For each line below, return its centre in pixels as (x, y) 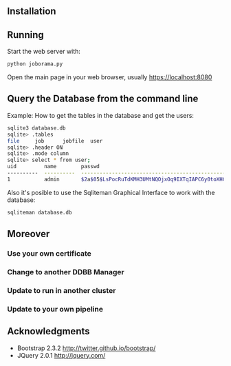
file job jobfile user (55, 141)
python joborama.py (35, 64)
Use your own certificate (49, 253)
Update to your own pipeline (55, 309)
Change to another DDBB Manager (66, 272)
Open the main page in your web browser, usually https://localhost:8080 (110, 77)
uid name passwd (53, 167)
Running (26, 35)
